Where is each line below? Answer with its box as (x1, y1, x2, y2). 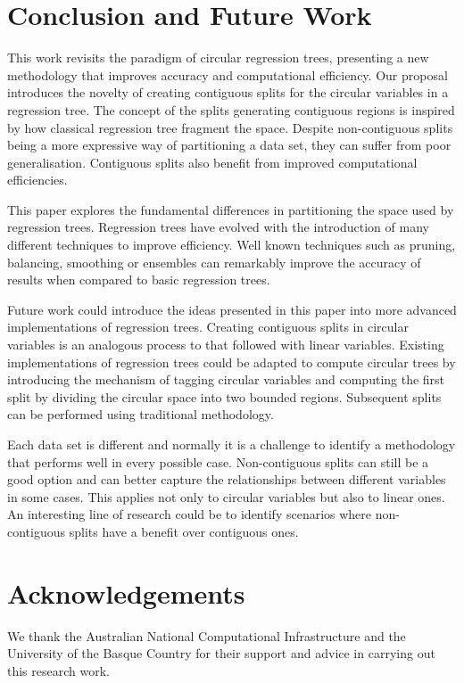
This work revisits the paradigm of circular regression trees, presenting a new (7, 48, 429, 67)
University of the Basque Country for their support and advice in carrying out (7, 644, 435, 662)
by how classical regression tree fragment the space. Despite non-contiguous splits (7, 118, 453, 136)
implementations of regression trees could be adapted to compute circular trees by (7, 352, 456, 371)
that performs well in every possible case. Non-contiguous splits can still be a (7, 452, 429, 471)
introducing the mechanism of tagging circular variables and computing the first (7, 370, 445, 389)
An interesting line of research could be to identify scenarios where (7, 505, 372, 523)
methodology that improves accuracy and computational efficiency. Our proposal (7, 65, 448, 84)
